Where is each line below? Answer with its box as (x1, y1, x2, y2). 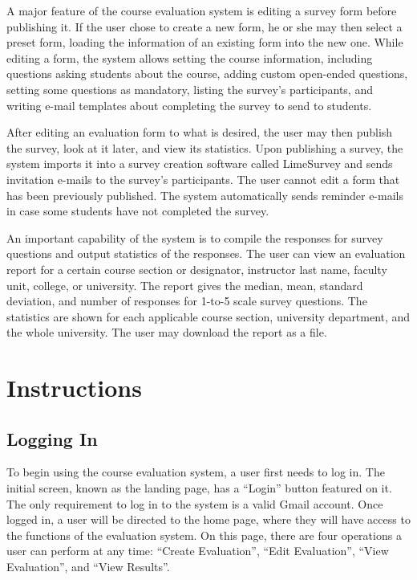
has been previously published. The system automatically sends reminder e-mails (6, 186, 403, 203)
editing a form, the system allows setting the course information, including (6, 49, 373, 66)
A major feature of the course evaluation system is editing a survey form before (6, 2, 397, 18)
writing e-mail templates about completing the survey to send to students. (6, 96, 372, 113)
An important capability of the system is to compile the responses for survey (6, 229, 383, 246)
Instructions (6, 371, 142, 404)
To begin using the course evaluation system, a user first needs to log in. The (6, 464, 385, 480)
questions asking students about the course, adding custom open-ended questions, (6, 65, 408, 82)
